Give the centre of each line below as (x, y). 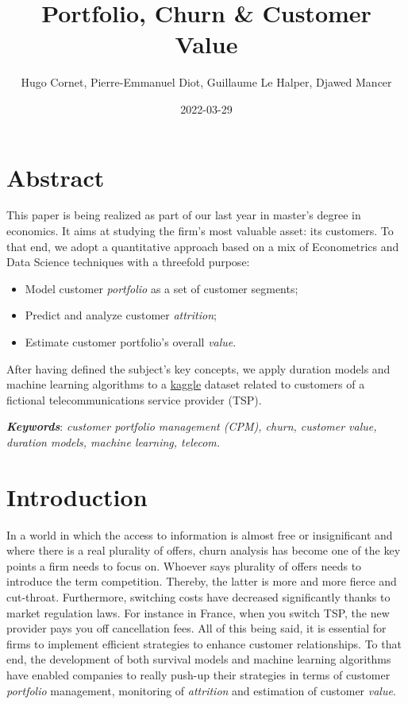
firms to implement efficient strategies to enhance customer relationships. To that (204, 643)
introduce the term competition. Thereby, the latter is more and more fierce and (202, 581)
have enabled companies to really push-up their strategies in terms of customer (198, 675)
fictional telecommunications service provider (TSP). (134, 399)
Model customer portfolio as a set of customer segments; (162, 288)
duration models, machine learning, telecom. (114, 441)
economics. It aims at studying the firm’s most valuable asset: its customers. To (200, 231)
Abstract (56, 177)
